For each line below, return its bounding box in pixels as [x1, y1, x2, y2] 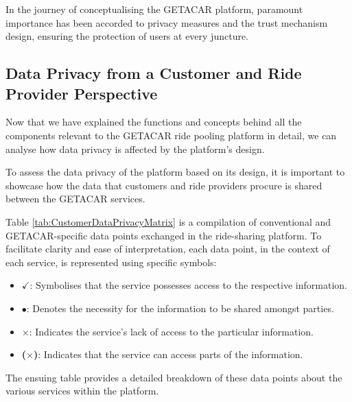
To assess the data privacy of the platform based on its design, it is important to [5, 165, 345, 179]
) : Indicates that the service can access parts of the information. [33, 347, 303, 362]
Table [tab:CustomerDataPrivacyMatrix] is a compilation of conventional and [5, 214, 331, 228]
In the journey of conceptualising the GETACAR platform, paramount [5, 2, 303, 16]
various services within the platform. [5, 383, 159, 398]
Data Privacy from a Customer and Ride [5, 62, 302, 84]
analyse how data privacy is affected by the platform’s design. [5, 141, 265, 156]
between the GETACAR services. [5, 191, 145, 206]
